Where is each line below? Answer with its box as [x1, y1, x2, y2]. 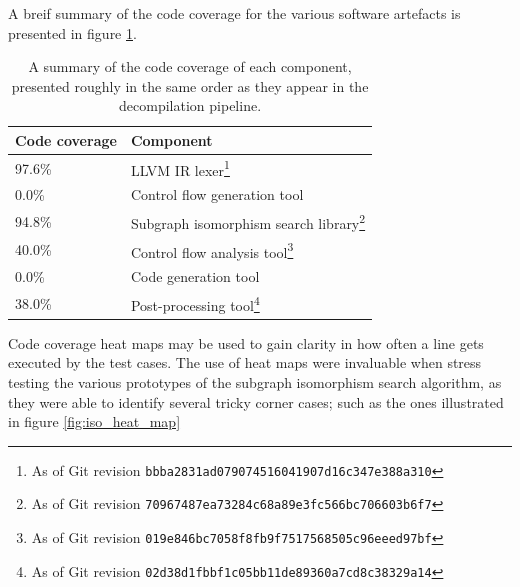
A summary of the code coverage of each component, [28, 56, 352, 77]
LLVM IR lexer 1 [130, 156, 230, 180]
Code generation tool [130, 266, 260, 287]
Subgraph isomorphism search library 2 [130, 210, 366, 233]
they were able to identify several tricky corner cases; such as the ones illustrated [8, 391, 504, 412]
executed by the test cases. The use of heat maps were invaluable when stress [8, 352, 482, 373]
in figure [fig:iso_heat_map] [8, 411, 181, 432]
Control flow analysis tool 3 [130, 238, 294, 262]
